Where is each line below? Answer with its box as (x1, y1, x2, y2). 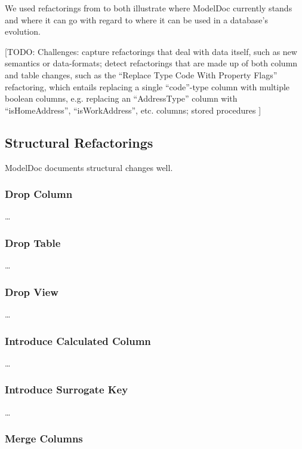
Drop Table (5, 235, 61, 250)
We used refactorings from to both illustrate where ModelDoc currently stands (5, 2, 292, 14)
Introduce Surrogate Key (5, 382, 128, 397)
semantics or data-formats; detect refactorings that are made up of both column (5, 57, 298, 69)
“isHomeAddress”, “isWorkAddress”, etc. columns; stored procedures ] (5, 103, 261, 116)
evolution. (5, 25, 41, 38)
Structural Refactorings (5, 133, 153, 151)
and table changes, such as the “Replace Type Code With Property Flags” (5, 68, 278, 81)
